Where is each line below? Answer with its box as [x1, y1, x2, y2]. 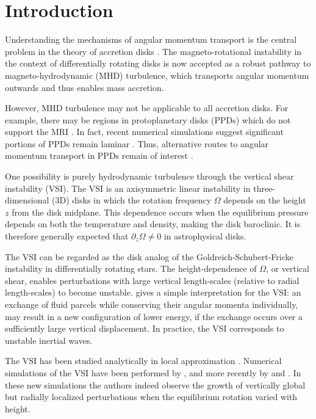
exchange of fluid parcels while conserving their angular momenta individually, [5, 298, 298, 310]
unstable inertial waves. [5, 333, 93, 346]
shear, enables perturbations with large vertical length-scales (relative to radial [5, 274, 300, 286]
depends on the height [223, 194, 306, 206]
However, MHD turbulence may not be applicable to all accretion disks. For [5, 101, 289, 114]
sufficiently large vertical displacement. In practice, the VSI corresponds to [5, 322, 284, 335]
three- [253, 181, 276, 194]
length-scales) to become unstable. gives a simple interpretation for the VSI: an [5, 286, 301, 299]
